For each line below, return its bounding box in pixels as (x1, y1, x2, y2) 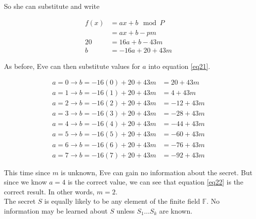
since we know (4, 177, 47, 187)
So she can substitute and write (4, 1, 100, 11)
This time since (4, 167, 50, 177)
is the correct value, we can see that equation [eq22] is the (68, 177, 244, 187)
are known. (159, 205, 193, 216)
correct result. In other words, (4, 186, 95, 196)
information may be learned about (4, 205, 108, 216)
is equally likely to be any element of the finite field (44, 196, 200, 206)
